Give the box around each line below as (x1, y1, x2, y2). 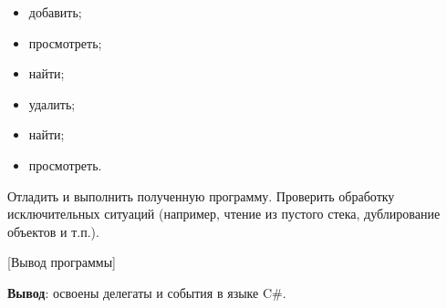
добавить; (28, 3, 82, 21)
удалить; (28, 94, 76, 113)
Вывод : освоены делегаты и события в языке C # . (7, 282, 286, 302)
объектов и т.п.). (7, 221, 99, 241)
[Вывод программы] (7, 252, 116, 272)
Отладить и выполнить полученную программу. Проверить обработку (7, 186, 395, 205)
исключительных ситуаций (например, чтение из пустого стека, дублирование (7, 204, 441, 223)
